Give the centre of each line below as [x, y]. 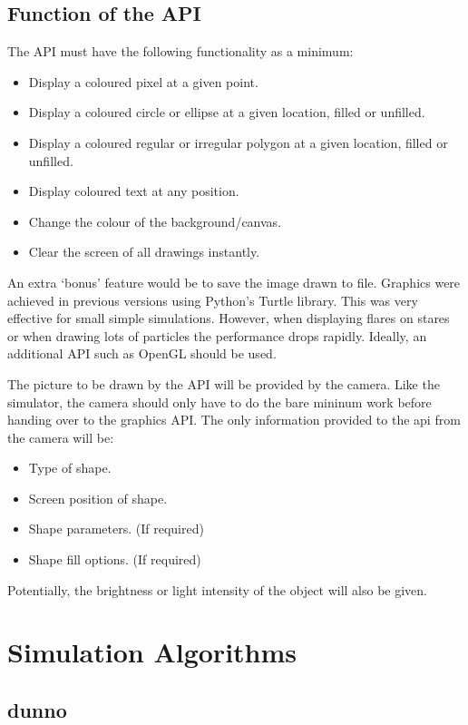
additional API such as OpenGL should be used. [142, 353]
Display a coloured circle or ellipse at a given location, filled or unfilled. [227, 112]
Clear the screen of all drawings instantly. [144, 252]
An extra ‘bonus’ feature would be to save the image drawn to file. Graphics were [234, 282]
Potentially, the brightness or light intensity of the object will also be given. [217, 589]
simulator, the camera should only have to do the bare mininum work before [219, 402]
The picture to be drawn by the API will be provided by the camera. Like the [224, 383]
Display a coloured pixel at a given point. [143, 81]
